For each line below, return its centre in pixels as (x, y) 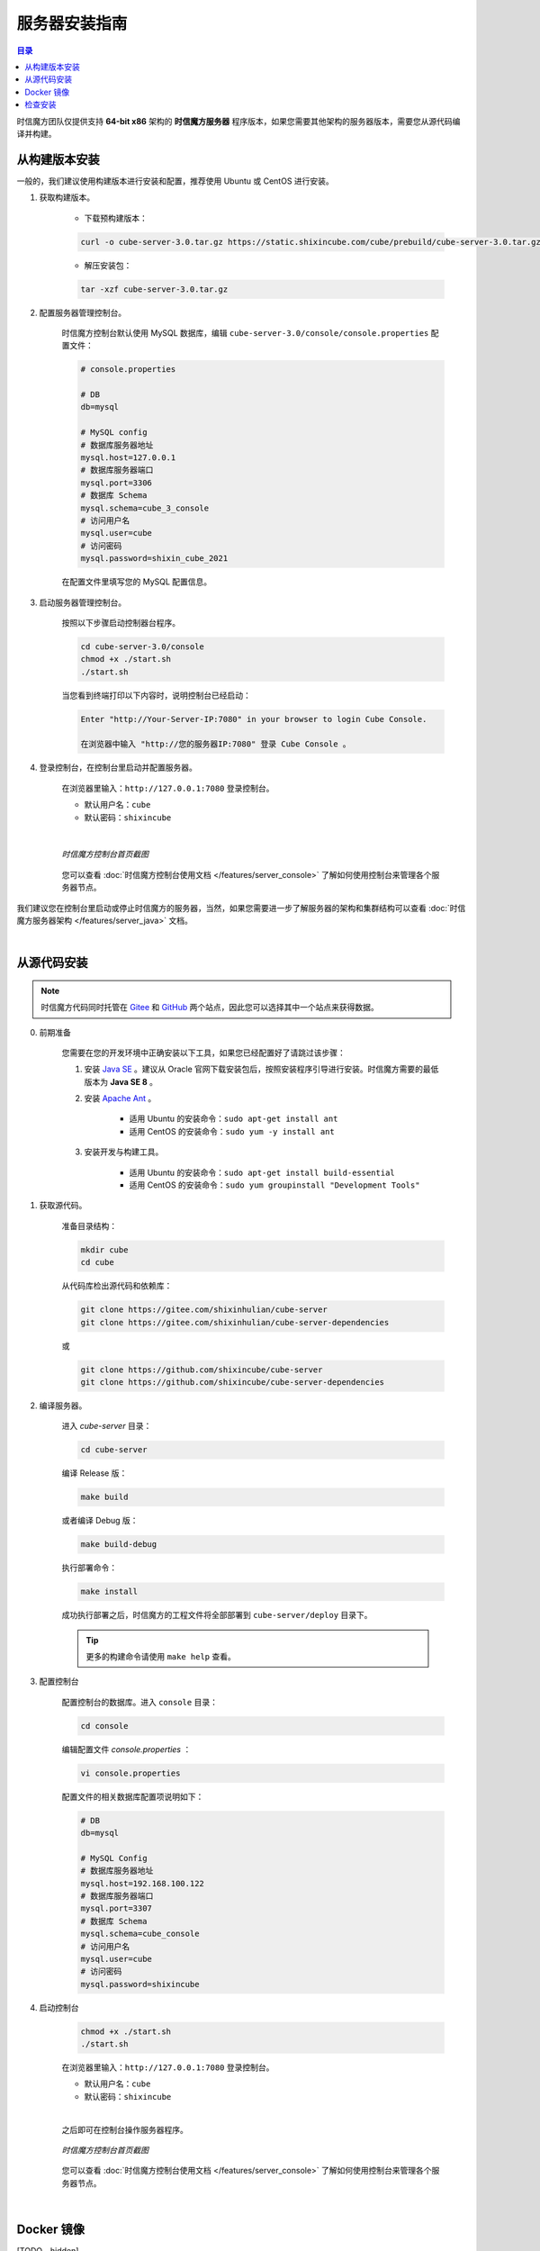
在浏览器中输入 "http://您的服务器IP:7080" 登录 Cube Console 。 (216, 744)
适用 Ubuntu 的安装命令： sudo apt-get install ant (234, 1119)
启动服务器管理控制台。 (82, 602)
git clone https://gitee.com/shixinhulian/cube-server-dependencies (235, 1322)
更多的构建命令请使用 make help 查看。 (161, 1656)
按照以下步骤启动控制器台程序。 (121, 622)
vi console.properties (130, 1773)
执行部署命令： (89, 1568)
